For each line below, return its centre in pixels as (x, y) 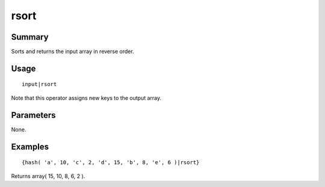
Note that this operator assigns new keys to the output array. (86, 98)
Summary (30, 37)
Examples (30, 146)
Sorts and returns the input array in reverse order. (73, 52)
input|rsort (39, 84)
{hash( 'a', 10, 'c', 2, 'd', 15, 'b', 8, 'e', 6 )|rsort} (111, 163)
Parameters (33, 115)
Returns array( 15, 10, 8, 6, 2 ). (48, 176)
